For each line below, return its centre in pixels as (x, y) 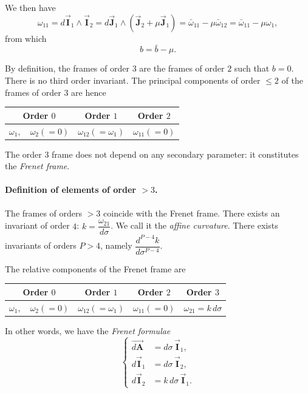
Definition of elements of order (70, 190)
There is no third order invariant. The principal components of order (133, 80)
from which (26, 38)
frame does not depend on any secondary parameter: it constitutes (175, 154)
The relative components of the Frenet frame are (95, 268)
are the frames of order (182, 68)
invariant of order (37, 225)
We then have (30, 7)
